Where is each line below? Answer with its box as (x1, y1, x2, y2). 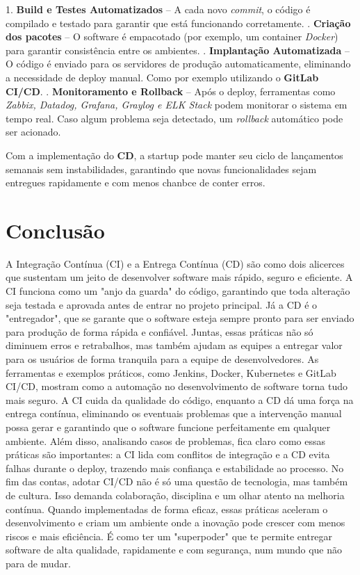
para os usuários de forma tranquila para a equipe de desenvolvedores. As (6, 352, 319, 366)
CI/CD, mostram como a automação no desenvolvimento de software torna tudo (6, 379, 348, 394)
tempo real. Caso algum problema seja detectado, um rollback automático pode (6, 111, 343, 125)
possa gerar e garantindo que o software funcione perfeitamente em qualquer (6, 419, 331, 434)
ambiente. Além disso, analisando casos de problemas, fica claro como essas (6, 433, 325, 448)
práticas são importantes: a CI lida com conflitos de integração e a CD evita (6, 447, 330, 462)
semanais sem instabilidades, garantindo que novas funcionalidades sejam (6, 161, 317, 176)
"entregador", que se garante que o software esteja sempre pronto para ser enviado (6, 311, 354, 325)
